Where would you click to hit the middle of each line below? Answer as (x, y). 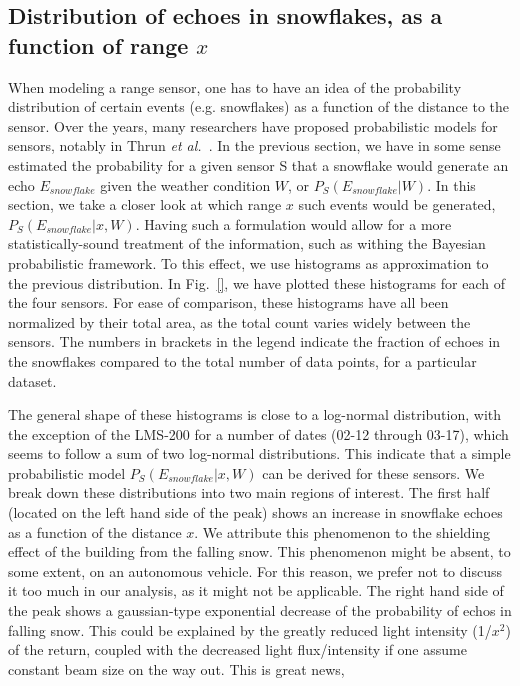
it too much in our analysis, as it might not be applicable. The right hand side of (256, 590)
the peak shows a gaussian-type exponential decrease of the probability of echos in (260, 610)
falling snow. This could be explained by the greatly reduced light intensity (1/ (250, 629)
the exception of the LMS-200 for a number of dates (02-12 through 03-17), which (258, 433)
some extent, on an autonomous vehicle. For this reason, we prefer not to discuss (255, 570)
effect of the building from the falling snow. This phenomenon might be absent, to (259, 551)
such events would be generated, (397, 204)
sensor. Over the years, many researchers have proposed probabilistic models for (253, 125)
